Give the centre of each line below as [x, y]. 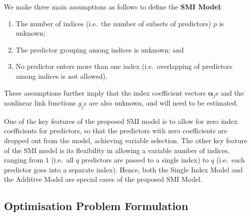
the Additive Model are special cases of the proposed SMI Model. [103, 179]
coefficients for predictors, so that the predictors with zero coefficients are [116, 131]
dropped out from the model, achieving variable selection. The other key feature [126, 140]
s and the [230, 92]
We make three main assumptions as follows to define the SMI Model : [113, 6]
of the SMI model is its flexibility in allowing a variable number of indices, [117, 150]
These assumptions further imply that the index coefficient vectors [105, 92]
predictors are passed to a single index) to [145, 160]
